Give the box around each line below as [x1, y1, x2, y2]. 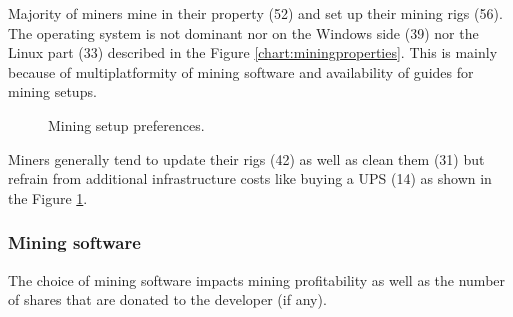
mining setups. [8, 81, 97, 102]
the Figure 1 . [8, 187, 88, 208]
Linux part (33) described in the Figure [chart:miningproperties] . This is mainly [8, 42, 498, 63]
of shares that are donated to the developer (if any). [8, 289, 327, 310]
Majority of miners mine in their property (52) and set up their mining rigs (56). [8, 3, 503, 23]
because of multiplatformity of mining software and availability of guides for [8, 61, 474, 82]
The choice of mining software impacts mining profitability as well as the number [8, 269, 506, 290]
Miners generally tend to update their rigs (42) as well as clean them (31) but [8, 148, 485, 169]
